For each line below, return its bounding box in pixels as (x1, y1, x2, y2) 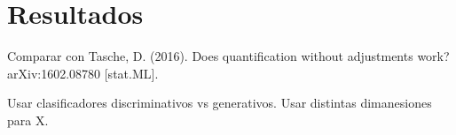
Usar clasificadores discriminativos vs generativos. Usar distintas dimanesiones (7, 94, 432, 112)
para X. (7, 110, 49, 129)
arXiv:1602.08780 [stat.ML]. (7, 64, 159, 82)
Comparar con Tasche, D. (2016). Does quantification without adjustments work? (7, 47, 450, 65)
